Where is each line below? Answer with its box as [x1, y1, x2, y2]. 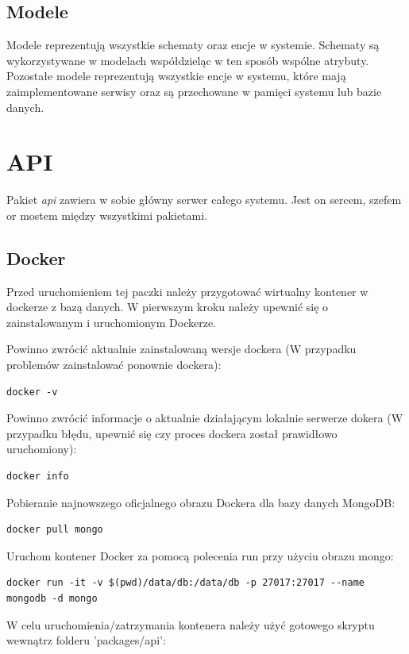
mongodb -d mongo [6, 593, 98, 604]
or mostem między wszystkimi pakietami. [6, 206, 208, 223]
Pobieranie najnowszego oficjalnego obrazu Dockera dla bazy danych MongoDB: [6, 494, 395, 510]
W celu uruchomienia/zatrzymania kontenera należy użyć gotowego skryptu [6, 616, 375, 633]
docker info [6, 471, 69, 483]
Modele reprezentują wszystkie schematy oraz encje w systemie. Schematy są [6, 37, 380, 53]
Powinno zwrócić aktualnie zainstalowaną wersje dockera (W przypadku [6, 340, 357, 357]
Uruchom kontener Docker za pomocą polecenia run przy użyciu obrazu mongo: [6, 547, 394, 564]
